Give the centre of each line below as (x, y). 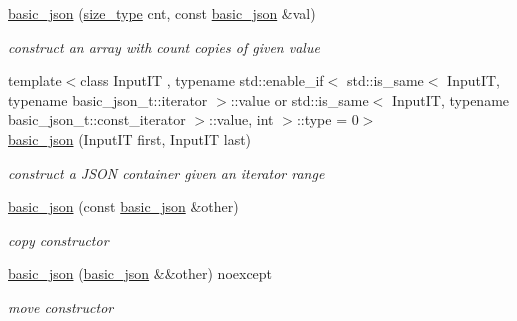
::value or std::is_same (299, 99)
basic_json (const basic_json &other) (123, 206)
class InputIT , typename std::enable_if (202, 80)
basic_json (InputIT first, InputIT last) (130, 138)
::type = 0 (327, 119)
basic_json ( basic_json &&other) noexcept (140, 273)
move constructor (61, 306)
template (35, 80)
